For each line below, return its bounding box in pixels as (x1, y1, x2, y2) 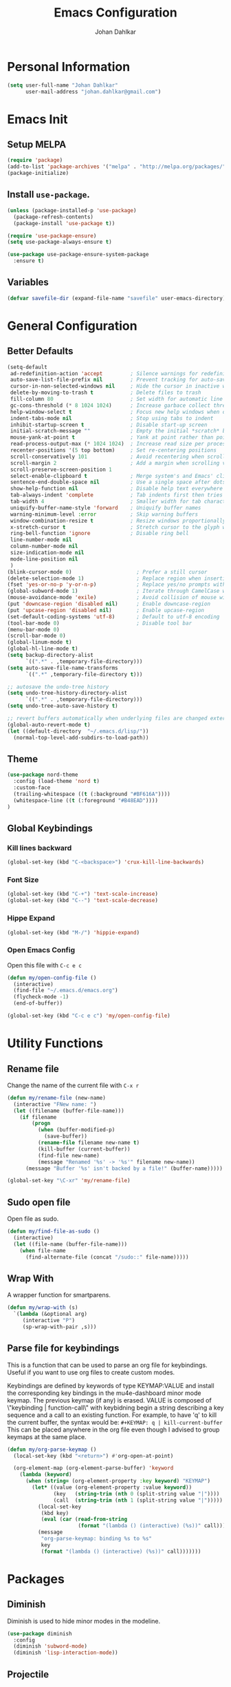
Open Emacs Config (7, 945, 76, 955)
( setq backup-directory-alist (7, 652, 94, 659)
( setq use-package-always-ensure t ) (7, 239, 112, 246)
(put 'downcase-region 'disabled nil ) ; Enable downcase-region (7, 600, 211, 607)
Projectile (7, 1668, 49, 1680)
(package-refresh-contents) (13, 213, 94, 220)
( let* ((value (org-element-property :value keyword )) (32, 1484, 192, 1491)
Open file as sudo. (7, 1215, 59, 1223)
